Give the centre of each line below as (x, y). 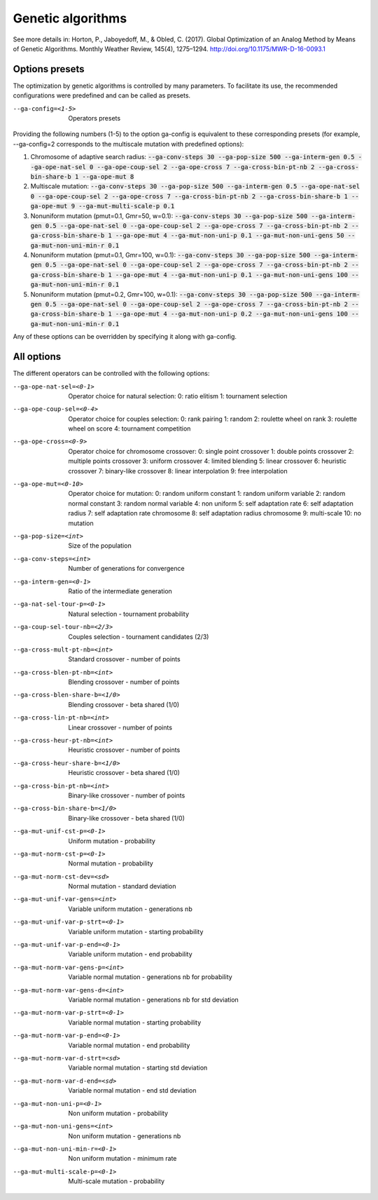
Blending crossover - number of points (124, 682)
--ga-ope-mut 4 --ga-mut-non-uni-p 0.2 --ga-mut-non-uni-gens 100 (231, 314)
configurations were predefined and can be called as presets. (102, 95)
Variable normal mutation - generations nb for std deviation (154, 1000)
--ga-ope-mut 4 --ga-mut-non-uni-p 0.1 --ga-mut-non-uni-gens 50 (230, 236)
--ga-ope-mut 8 (108, 176)
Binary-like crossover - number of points (127, 795)
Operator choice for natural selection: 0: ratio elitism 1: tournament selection (178, 396)
